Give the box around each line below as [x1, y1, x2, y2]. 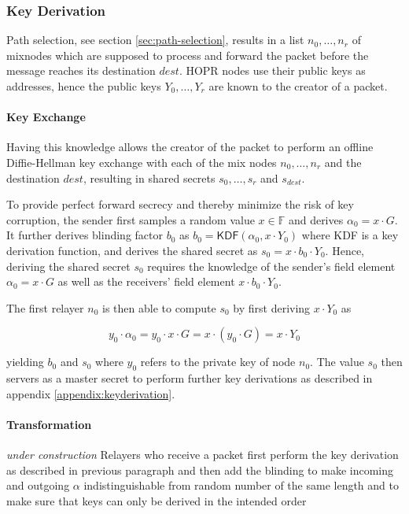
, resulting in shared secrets [83, 169, 216, 186]
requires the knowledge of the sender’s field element [147, 257, 396, 274]
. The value [310, 353, 364, 370]
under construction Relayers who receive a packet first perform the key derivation [6, 446, 399, 463]
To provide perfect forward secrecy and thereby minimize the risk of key [6, 196, 354, 213]
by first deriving [233, 299, 311, 316]
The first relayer [6, 299, 84, 316]
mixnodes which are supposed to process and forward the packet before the [6, 46, 369, 63]
